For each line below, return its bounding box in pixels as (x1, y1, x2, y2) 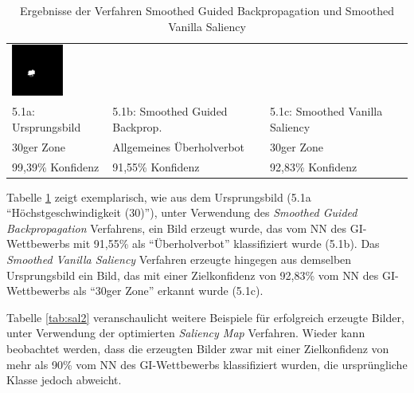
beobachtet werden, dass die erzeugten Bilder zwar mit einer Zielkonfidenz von (6, 340, 389, 356)
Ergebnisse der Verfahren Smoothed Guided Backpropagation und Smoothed (20, 2, 394, 18)
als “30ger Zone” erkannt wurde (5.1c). (73, 282, 264, 299)
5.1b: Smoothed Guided (112, 103, 228, 120)
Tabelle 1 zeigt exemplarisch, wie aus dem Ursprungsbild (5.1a (6, 188, 311, 205)
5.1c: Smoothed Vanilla (270, 103, 383, 120)
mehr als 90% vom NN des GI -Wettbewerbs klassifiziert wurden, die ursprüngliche (6, 356, 408, 372)
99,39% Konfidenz (12, 158, 100, 175)
